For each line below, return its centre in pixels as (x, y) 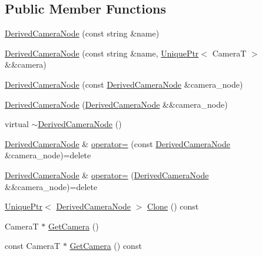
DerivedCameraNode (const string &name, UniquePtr (102, 53)
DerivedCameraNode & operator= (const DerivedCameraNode (118, 143)
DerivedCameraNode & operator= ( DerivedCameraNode (107, 174)
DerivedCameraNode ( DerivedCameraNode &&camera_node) (116, 104)
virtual (17, 124)
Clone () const (173, 206)
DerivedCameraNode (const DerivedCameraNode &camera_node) (124, 84)
